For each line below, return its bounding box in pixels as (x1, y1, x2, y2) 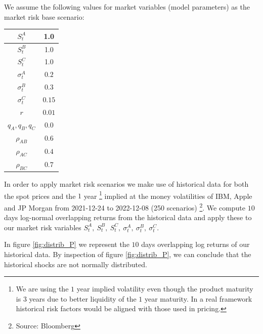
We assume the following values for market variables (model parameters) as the (4, 2, 250, 12)
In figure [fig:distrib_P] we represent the (4, 239, 129, 249)
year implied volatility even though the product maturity (76, 283, 253, 294)
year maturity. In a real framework (144, 293, 252, 304)
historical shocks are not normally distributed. (4, 259, 147, 269)
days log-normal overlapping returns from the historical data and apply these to (4, 212, 252, 223)
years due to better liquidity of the (29, 293, 137, 304)
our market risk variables (4, 222, 81, 232)
